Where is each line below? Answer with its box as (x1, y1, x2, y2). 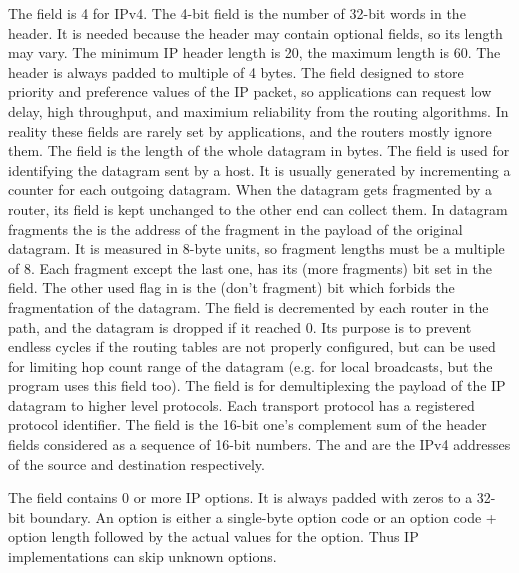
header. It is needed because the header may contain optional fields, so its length (8, 22, 503, 43)
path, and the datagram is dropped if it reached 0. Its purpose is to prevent (8, 316, 472, 337)
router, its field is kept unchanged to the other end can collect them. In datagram (8, 198, 508, 219)
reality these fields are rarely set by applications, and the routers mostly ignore (8, 120, 492, 141)
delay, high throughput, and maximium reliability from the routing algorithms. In (8, 100, 509, 121)
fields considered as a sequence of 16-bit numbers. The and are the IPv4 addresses (8, 434, 511, 455)
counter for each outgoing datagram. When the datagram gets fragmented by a (8, 179, 493, 200)
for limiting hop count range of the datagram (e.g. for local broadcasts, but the (8, 355, 493, 376)
